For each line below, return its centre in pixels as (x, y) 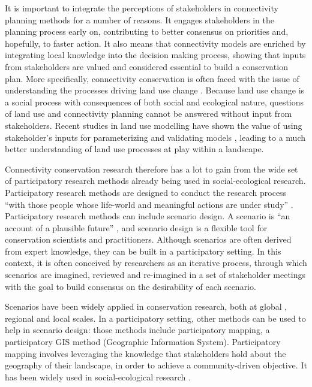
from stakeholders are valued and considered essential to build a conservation (146, 66)
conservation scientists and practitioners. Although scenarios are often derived (148, 239)
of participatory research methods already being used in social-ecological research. (155, 181)
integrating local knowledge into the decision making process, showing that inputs (155, 55)
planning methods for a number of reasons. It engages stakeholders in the (140, 19)
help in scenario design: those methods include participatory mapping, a (137, 330)
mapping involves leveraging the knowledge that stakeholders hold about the (145, 353)
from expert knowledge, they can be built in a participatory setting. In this (143, 251)
